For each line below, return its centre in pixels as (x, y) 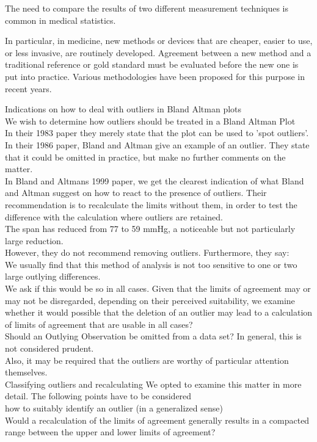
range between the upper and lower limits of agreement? (110, 432)
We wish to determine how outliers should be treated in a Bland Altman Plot (150, 121)
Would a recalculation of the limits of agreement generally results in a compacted (157, 420)
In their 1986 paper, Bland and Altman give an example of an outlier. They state (157, 144)
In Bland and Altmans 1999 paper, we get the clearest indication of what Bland (155, 180)
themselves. (26, 372)
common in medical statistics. (60, 20)
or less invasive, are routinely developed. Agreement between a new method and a (158, 52)
